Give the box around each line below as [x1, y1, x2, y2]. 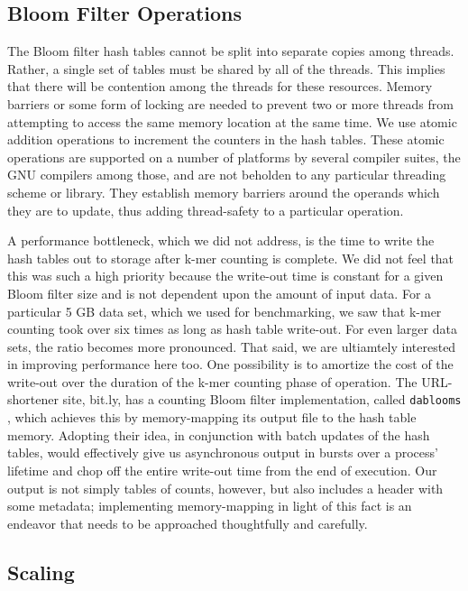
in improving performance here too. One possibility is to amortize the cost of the [7, 355, 454, 374]
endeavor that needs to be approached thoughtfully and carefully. [7, 513, 368, 532]
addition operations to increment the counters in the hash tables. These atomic [7, 130, 445, 149]
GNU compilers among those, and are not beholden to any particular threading [7, 165, 446, 184]
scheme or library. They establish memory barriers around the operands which [7, 182, 440, 201]
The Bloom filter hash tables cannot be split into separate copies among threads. [7, 42, 454, 60]
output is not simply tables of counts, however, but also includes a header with [7, 478, 444, 497]
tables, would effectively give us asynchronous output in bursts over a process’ [7, 443, 438, 462]
